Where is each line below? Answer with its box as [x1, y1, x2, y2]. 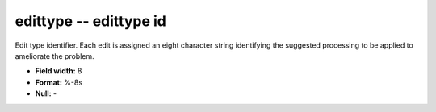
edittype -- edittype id [15, 12, 167, 30]
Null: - [35, 89, 57, 98]
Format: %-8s [35, 77, 83, 87]
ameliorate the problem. [15, 51, 94, 60]
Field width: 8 [35, 66, 82, 76]
